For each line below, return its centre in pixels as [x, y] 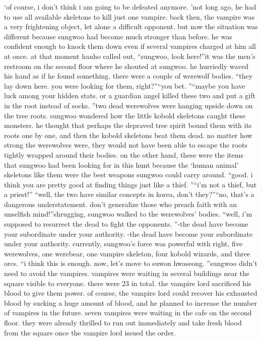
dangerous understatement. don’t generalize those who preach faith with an [121, 204]
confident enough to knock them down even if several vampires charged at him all [130, 46]
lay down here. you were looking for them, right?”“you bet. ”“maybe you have [125, 85]
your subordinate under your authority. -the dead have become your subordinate [128, 233]
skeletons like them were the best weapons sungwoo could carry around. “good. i [128, 175]
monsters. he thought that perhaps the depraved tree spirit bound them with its [128, 125]
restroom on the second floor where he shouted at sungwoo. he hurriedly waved [126, 66]
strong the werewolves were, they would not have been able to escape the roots [126, 145]
